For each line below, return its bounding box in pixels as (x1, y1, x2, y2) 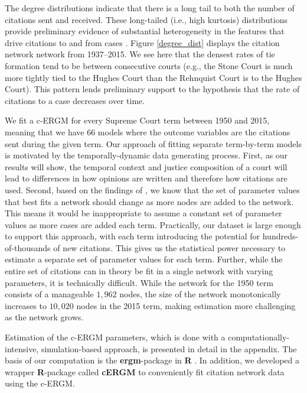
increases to (5, 299, 47, 311)
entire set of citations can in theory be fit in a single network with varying (5, 265, 273, 277)
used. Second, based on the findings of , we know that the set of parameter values (5, 183, 300, 196)
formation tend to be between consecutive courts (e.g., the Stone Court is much (5, 59, 293, 72)
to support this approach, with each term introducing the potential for (5, 230, 260, 242)
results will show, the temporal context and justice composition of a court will (5, 160, 288, 173)
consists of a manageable (5, 288, 94, 300)
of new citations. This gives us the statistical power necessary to (53, 241, 286, 254)
